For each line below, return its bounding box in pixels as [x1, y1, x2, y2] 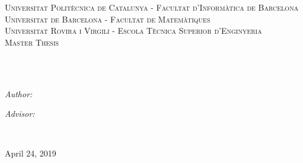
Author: [5, 87, 33, 100]
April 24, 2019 [5, 147, 56, 159]
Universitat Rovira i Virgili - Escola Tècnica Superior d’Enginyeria [5, 24, 262, 37]
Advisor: [5, 107, 35, 120]
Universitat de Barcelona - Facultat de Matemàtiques [5, 12, 210, 25]
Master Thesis [5, 36, 59, 48]
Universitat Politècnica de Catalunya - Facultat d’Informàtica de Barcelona [5, 1, 299, 13]
